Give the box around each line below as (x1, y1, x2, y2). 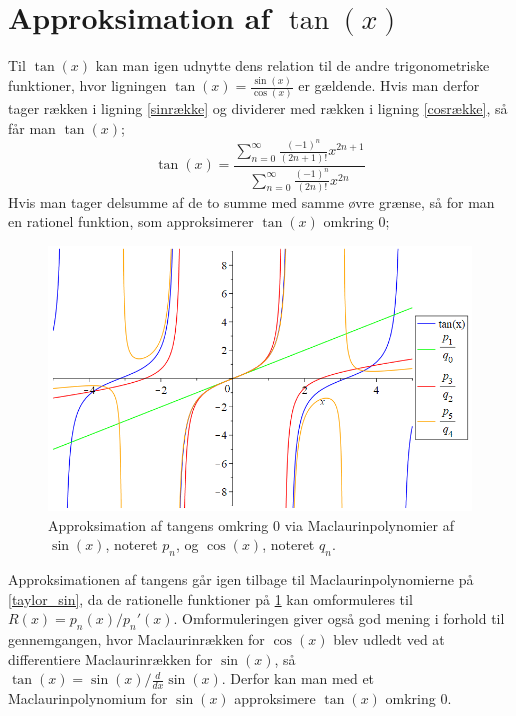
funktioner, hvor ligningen (8, 75, 167, 96)
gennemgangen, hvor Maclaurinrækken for (8, 629, 265, 649)
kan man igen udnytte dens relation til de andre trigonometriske (95, 55, 490, 76)
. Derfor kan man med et (221, 668, 375, 689)
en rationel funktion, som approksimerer (8, 211, 254, 232)
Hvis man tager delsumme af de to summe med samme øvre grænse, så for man (8, 191, 495, 212)
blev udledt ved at (333, 629, 445, 649)
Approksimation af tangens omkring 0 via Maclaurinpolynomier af (48, 514, 454, 535)
